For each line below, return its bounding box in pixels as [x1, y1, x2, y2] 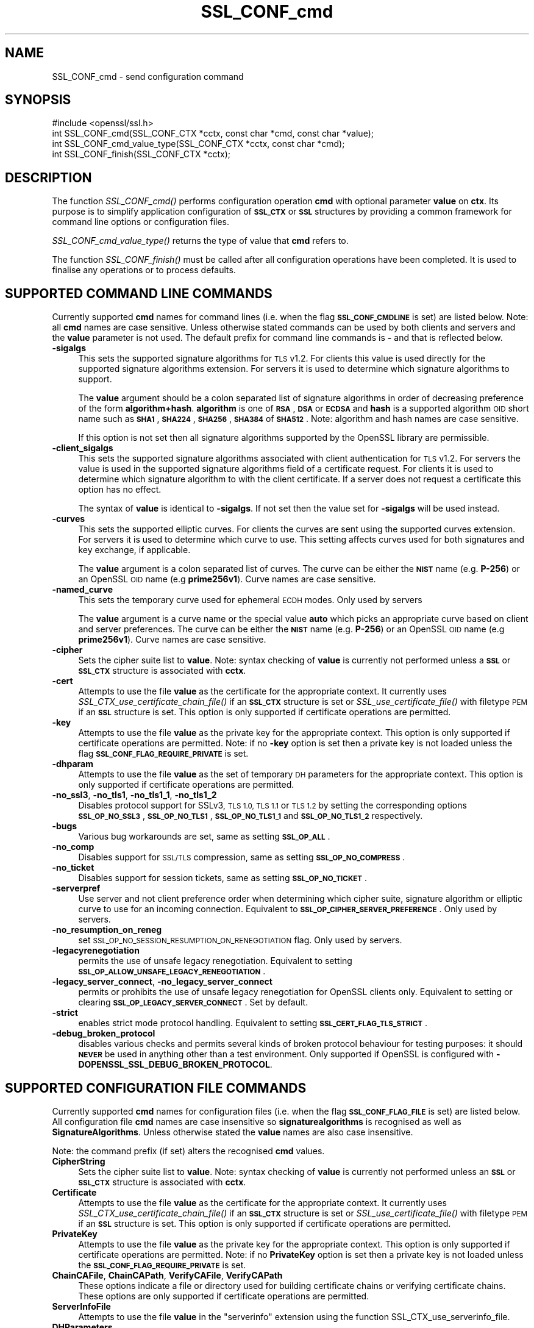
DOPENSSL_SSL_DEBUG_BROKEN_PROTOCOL [78, 1059, 270, 1070]
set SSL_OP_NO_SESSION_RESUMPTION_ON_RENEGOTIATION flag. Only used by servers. [78, 935, 402, 946]
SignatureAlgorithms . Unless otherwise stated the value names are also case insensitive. [52, 1126, 413, 1137]
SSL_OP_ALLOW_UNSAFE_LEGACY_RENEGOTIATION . [78, 966, 266, 977]
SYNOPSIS [5, 92, 71, 108]
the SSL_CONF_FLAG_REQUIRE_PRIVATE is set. [78, 1259, 246, 1270]
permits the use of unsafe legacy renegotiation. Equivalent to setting [78, 955, 352, 966]
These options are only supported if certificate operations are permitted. [78, 1290, 369, 1301]
